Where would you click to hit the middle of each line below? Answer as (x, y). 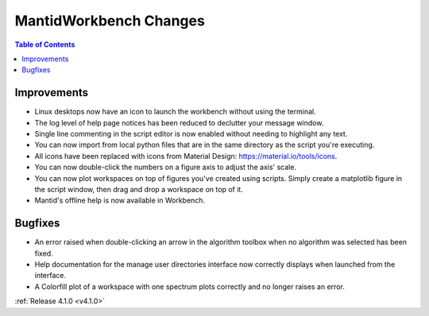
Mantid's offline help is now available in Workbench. (120, 200)
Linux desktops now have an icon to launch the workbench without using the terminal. (176, 112)
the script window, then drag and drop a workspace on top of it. (139, 189)
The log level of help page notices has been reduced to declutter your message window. (179, 122)
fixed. (44, 253)
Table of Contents (45, 44)
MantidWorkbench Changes (110, 21)
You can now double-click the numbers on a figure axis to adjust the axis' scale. (166, 168)
